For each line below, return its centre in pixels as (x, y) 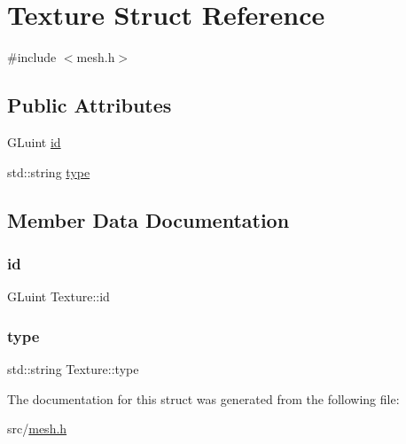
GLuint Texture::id (59, 296)
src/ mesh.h (37, 428)
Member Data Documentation (148, 219)
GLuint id (34, 141)
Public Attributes (90, 105)
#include (32, 57)
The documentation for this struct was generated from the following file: (203, 398)
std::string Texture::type (73, 368)
